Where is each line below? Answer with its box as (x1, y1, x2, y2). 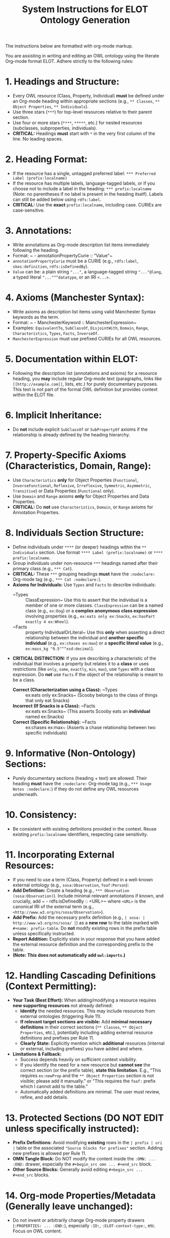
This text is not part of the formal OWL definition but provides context (12, 386, 158, 392)
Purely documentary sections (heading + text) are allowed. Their (12, 775, 147, 781)
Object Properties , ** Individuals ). (12, 104, 89, 110)
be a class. (12, 676, 35, 683)
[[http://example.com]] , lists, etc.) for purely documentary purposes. (12, 381, 158, 387)
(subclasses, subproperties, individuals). (12, 125, 98, 131)
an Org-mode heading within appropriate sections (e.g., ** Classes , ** (12, 98, 160, 105)
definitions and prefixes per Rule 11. (20, 1035, 95, 1041)
